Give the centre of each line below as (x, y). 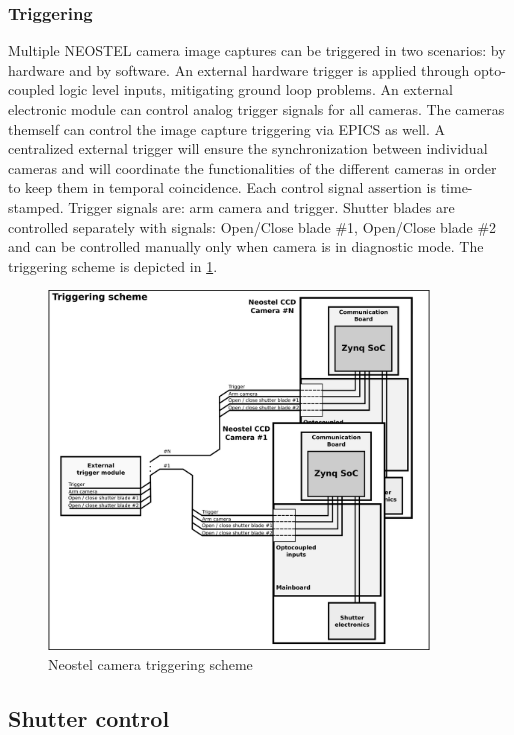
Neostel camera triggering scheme (150, 663)
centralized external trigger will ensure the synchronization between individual (248, 148)
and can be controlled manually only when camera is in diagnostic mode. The (246, 246)
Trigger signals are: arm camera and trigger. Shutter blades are (261, 206)
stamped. (36, 206)
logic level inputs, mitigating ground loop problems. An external (256, 89)
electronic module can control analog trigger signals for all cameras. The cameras (256, 109)
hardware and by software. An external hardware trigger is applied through (239, 69)
